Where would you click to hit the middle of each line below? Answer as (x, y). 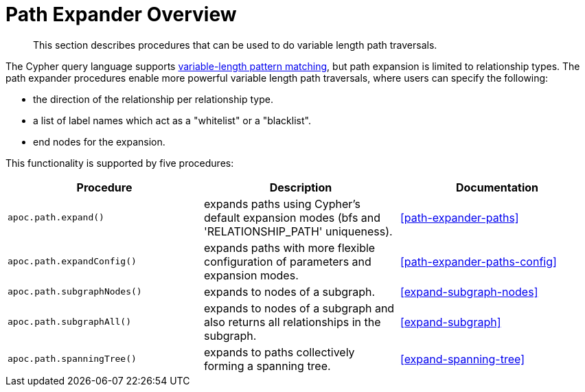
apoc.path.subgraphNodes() (75, 292)
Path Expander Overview (121, 14)
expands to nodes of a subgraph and (299, 308)
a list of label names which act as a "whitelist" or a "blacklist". (172, 120)
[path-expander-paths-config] (478, 261)
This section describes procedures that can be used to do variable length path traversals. (235, 45)
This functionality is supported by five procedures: (120, 163)
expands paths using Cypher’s (282, 204)
